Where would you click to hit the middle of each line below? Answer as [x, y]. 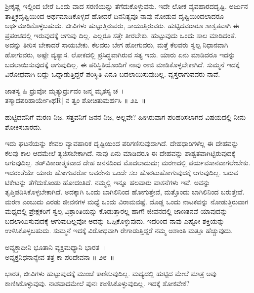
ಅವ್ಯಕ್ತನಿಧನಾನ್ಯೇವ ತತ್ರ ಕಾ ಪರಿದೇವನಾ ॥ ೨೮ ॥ [60, 257]
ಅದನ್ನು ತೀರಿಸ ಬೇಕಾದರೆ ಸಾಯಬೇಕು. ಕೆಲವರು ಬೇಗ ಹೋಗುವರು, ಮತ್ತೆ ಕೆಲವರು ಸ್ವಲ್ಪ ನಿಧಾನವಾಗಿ [117, 45]
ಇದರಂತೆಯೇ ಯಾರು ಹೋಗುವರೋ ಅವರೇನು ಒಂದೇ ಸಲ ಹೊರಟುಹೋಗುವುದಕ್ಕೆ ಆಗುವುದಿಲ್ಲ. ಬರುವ [122, 172]
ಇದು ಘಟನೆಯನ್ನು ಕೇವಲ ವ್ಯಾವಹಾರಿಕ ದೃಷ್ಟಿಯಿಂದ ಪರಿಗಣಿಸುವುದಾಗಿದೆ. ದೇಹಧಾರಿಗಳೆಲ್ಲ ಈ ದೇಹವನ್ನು [122, 143]
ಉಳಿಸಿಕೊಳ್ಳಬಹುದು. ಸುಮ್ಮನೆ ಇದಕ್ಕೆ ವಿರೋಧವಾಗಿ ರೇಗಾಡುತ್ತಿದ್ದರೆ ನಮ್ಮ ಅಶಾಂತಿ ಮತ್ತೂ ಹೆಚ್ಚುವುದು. [119, 230]
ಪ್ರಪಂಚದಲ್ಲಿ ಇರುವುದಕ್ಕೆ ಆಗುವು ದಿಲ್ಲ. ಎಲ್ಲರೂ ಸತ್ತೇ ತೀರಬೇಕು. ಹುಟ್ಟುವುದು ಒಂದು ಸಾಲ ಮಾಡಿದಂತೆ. [121, 35]
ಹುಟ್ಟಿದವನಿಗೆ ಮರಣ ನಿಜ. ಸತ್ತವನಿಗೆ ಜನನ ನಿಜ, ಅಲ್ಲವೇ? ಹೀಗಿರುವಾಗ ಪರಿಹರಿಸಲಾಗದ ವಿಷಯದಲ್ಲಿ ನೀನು [126, 117]
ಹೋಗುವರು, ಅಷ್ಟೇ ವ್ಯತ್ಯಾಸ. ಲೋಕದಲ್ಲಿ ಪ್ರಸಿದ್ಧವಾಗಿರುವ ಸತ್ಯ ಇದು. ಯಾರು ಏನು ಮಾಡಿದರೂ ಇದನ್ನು [120, 54]
